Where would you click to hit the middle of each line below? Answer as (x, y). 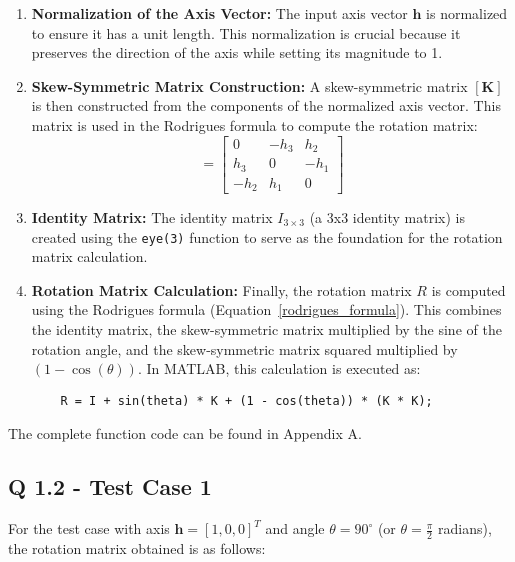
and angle (295, 528)
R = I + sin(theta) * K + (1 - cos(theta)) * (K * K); (246, 400)
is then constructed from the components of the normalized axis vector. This (266, 105)
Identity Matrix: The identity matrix (152, 217)
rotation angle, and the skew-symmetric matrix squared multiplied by (244, 348)
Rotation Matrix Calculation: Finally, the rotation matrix (221, 289)
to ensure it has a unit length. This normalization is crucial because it (246, 32)
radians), (465, 528)
